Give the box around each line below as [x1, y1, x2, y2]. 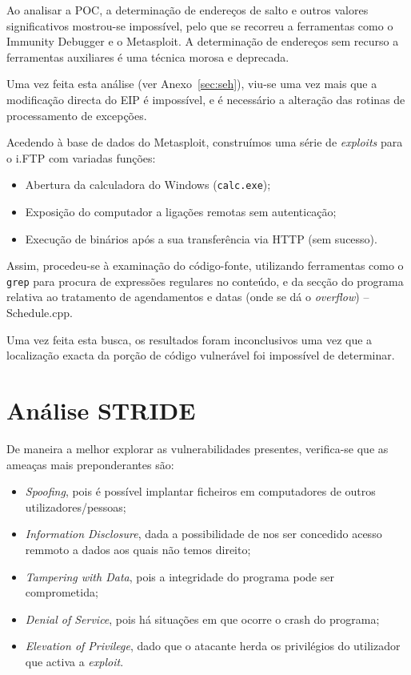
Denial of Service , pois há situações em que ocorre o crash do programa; [25, 610, 380, 627]
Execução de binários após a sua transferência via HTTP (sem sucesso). [25, 230, 377, 247]
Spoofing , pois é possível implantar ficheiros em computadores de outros [25, 483, 376, 500]
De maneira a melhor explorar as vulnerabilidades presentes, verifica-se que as [6, 440, 389, 456]
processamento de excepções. [6, 106, 147, 123]
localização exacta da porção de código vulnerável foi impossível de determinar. [6, 347, 395, 364]
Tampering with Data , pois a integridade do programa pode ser [25, 568, 334, 585]
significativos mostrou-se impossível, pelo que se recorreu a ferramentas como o [6, 17, 393, 34]
